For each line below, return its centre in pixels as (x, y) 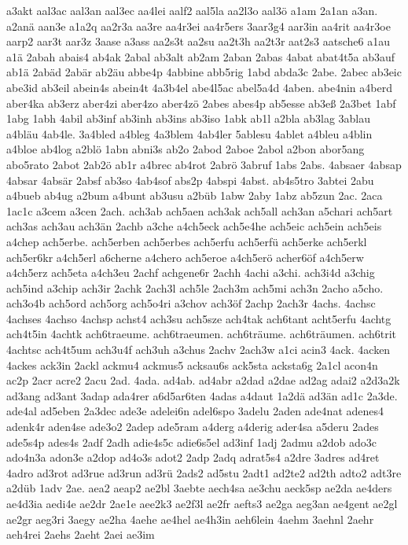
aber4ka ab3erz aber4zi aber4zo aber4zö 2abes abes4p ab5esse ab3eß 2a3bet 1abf (201, 103)
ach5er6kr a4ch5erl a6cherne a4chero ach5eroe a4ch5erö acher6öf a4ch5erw (185, 257)
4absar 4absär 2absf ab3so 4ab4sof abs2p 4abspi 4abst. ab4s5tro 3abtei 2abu (190, 180)
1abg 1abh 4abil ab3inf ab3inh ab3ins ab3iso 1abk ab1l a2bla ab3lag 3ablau (189, 118)
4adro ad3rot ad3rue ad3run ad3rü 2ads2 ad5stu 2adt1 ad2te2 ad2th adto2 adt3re (204, 472)
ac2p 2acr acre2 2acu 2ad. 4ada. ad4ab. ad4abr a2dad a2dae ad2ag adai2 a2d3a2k (203, 380)
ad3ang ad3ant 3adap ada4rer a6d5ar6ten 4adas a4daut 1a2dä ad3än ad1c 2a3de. (202, 395)
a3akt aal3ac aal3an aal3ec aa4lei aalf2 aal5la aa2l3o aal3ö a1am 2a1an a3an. (192, 10)
